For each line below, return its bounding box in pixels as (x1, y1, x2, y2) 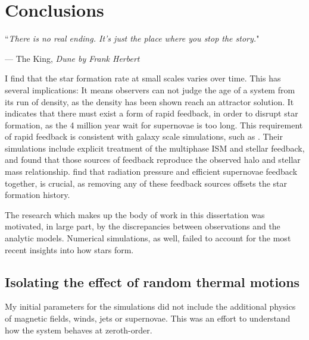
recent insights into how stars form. (5, 243, 134, 256)
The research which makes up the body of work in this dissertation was (5, 208, 265, 221)
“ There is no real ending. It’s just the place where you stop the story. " (5, 32, 260, 45)
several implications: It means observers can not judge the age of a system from (5, 83, 295, 96)
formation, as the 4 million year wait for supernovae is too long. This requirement (5, 118, 303, 131)
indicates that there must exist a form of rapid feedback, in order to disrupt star (5, 107, 298, 119)
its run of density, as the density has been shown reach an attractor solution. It (5, 95, 294, 108)
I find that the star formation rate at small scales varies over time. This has (5, 72, 281, 84)
